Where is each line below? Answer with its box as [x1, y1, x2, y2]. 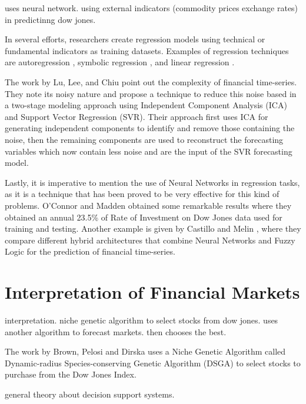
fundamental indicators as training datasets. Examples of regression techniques [5, 44, 289, 56]
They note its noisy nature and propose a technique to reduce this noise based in [5, 87, 297, 99]
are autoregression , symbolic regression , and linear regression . [5, 56, 235, 68]
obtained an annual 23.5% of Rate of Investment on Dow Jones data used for [5, 211, 282, 223]
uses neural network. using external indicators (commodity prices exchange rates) [5, 2, 298, 14]
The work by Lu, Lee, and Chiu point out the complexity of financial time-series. [5, 75, 297, 88]
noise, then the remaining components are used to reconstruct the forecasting [5, 133, 284, 145]
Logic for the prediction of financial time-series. [5, 245, 175, 258]
